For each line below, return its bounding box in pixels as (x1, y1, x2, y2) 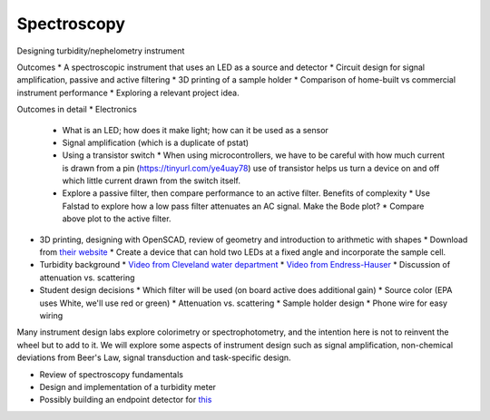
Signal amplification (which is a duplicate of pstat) (62, 137, 250, 148)
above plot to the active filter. (62, 213, 171, 224)
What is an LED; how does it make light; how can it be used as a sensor (62, 124, 328, 135)
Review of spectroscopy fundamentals (39, 368, 183, 380)
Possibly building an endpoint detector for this (39, 395, 212, 405)
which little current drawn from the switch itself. (62, 175, 240, 186)
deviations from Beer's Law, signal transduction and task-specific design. (16, 352, 291, 363)
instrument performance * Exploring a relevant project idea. (16, 87, 240, 98)
